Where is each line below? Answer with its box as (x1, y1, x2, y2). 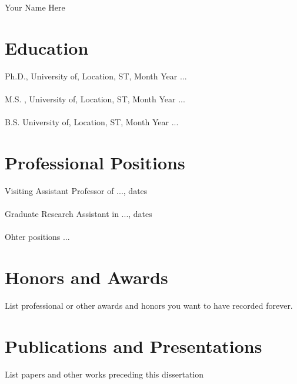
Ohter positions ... (5, 231, 70, 243)
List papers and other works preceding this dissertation (5, 368, 204, 380)
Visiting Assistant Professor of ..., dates (5, 184, 148, 196)
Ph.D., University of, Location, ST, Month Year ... (5, 69, 187, 82)
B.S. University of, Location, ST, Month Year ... (5, 116, 179, 128)
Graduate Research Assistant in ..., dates (5, 208, 152, 219)
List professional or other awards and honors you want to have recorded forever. (5, 299, 293, 311)
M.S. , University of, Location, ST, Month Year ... (5, 92, 185, 105)
